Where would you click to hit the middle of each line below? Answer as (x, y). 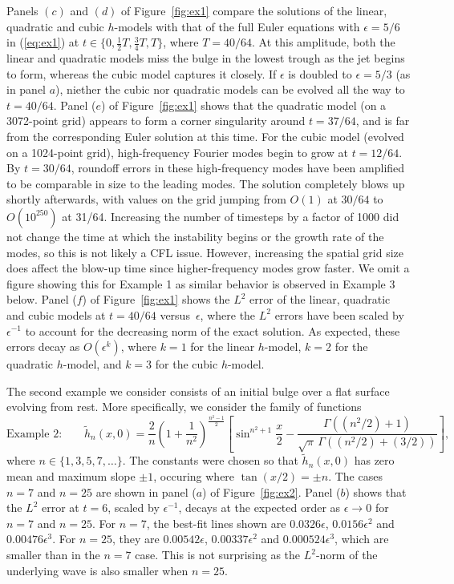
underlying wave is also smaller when (97, 570)
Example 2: (34, 434)
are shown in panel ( (146, 491)
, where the (228, 314)
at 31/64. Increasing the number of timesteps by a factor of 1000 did (231, 216)
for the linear (223, 346)
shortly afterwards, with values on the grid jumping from (146, 199)
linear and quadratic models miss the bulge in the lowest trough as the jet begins (206, 58)
